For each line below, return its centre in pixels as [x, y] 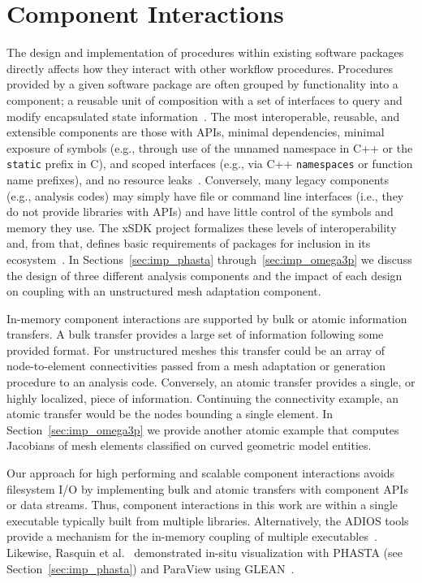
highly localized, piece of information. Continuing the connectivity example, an [203, 397]
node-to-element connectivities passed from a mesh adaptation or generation [196, 366]
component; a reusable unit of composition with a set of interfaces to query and [205, 99]
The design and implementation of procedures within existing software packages [205, 52]
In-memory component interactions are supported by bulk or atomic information [207, 318]
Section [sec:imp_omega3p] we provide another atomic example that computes [203, 429]
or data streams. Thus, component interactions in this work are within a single [202, 505]
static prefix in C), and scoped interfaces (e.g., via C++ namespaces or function [210, 164]
